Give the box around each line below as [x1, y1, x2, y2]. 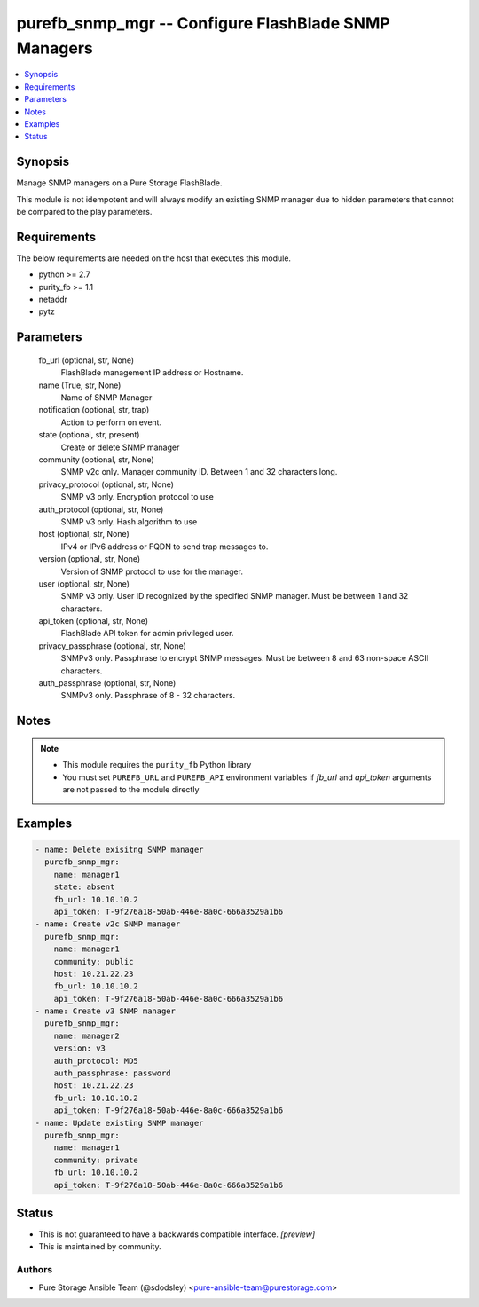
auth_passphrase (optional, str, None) [38, 678, 177, 689]
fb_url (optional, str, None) [38, 355, 135, 366]
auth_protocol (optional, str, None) [38, 504, 164, 515]
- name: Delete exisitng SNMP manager [35, 844, 204, 854]
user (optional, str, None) [38, 578, 130, 589]
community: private [53, 1154, 139, 1165]
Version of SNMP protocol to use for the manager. [60, 566, 244, 577]
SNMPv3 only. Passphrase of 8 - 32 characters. [60, 690, 236, 701]
